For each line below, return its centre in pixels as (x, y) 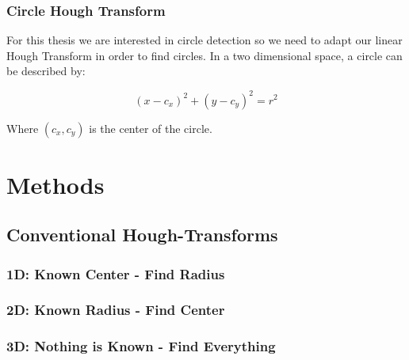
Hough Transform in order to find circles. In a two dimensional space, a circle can (204, 55)
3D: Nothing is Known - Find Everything (141, 346)
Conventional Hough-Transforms (142, 235)
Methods (55, 184)
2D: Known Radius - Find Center (116, 310)
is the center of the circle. (151, 128)
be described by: (46, 71)
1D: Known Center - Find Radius (116, 273)
